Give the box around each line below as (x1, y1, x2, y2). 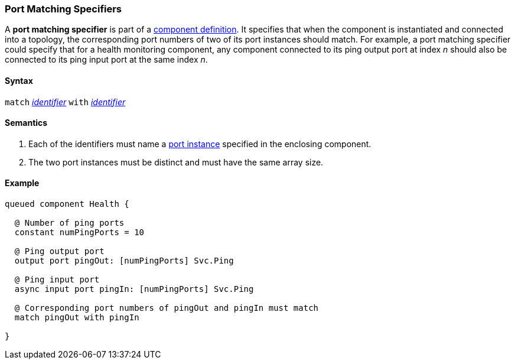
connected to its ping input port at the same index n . (5, 54, 208, 65)
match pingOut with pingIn (14, 313, 139, 323)
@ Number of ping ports (14, 218, 125, 228)
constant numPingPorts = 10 (14, 227, 145, 238)
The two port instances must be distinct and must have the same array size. (28, 157, 324, 167)
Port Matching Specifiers (5, 3, 122, 15)
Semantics (5, 118, 48, 128)
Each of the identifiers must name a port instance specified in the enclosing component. (28, 138, 371, 149)
